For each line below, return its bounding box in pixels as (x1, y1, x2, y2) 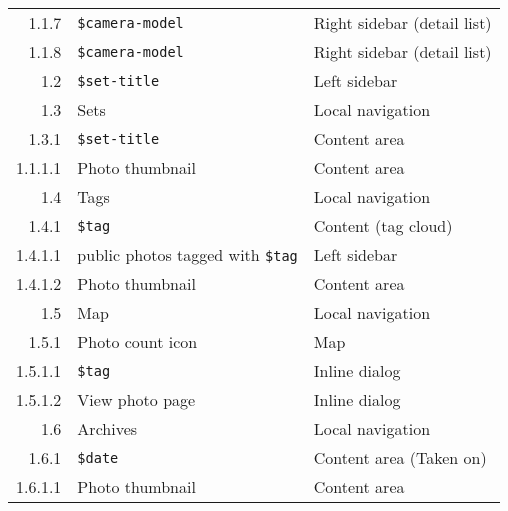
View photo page (77, 388, 196, 411)
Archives (77, 417, 138, 440)
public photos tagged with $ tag (77, 243, 298, 266)
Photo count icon (77, 330, 198, 353)
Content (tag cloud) (313, 214, 453, 237)
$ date (77, 449, 119, 466)
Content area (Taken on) (313, 446, 487, 469)
